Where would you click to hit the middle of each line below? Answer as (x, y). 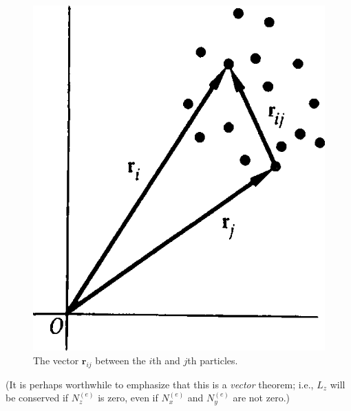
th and (166, 360)
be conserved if (37, 398)
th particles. (213, 360)
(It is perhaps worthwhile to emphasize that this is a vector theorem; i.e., (160, 384)
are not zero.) (261, 398)
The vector (56, 360)
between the (120, 360)
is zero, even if (128, 398)
